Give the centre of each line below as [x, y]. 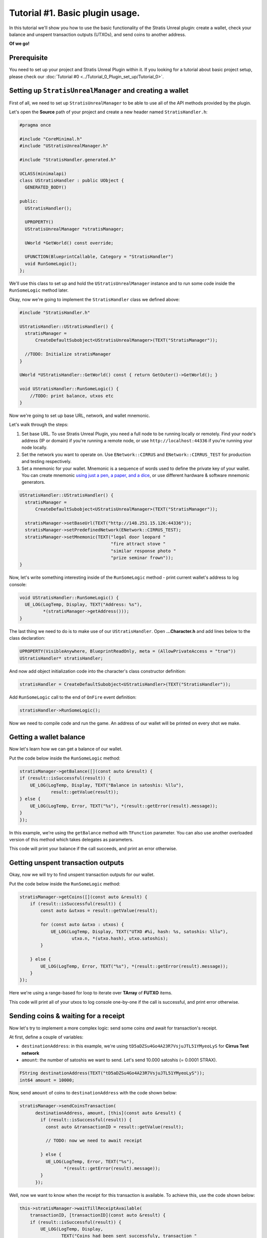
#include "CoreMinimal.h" [51, 139]
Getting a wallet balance [47, 737]
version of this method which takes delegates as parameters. [71, 839]
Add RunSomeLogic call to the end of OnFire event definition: [73, 697]
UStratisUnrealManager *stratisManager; [74, 229]
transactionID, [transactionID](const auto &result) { [98, 1215]
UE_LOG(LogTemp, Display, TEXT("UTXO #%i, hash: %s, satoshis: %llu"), [139, 931]
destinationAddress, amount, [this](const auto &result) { [108, 1113]
